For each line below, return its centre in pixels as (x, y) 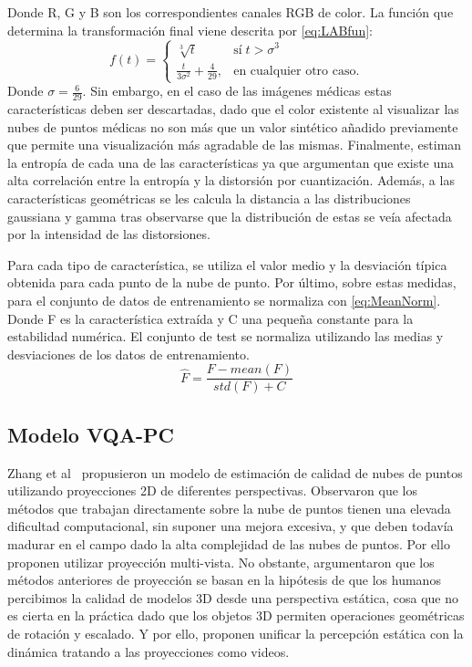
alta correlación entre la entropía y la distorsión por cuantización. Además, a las (231, 180)
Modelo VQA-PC (91, 434)
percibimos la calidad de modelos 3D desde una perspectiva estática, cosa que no (233, 597)
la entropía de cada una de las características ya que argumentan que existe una (231, 162)
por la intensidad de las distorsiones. (109, 234)
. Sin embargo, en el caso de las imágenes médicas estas (237, 91)
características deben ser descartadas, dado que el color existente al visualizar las (233, 109)
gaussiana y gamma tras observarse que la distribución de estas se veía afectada (230, 216)
